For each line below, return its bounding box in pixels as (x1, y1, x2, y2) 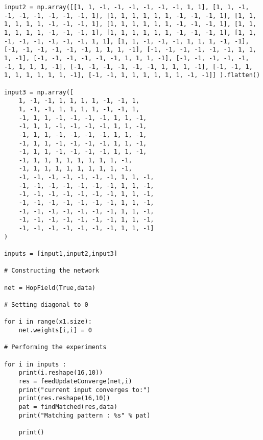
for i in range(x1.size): (4, 318, 92, 326)
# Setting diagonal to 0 (4, 301, 88, 308)
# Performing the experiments (4, 344, 107, 351)
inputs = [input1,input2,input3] (4, 250, 117, 258)
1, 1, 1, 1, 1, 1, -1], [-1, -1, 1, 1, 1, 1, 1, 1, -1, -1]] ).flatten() (4, 71, 260, 79)
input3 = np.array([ (4, 88, 74, 96)
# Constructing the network (4, 267, 100, 275)
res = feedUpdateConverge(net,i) (18, 377, 132, 385)
